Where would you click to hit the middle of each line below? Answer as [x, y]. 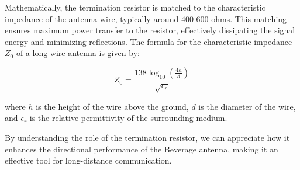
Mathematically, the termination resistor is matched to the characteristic [135, 7]
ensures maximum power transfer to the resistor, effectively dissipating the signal [150, 30]
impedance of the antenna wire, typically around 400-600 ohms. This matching [146, 18]
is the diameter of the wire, [247, 106]
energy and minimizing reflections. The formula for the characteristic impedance [149, 41]
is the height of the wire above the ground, [112, 106]
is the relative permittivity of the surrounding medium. [128, 118]
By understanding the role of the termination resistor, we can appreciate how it [147, 137]
